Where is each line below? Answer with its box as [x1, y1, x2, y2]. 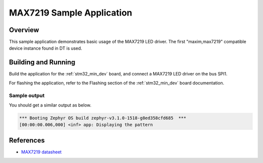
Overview [9, 26, 39, 34]
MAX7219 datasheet [21, 149, 62, 155]
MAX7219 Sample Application [9, 7, 132, 18]
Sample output [9, 92, 45, 99]
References [9, 136, 45, 145]
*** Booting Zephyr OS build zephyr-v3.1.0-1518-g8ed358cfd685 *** [19, 115, 187, 121]
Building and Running [9, 58, 75, 67]
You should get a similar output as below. [9, 102, 92, 108]
